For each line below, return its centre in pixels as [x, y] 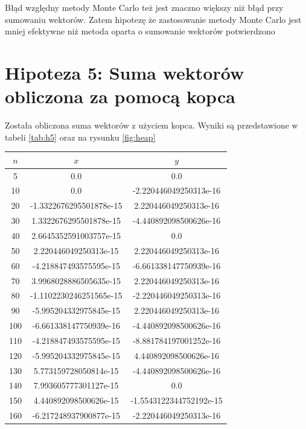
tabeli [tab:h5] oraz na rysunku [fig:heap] [80, 137]
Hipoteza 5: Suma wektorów [125, 72]
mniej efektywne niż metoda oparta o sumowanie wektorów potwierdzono [140, 31]
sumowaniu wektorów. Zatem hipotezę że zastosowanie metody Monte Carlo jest [153, 19]
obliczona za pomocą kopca [120, 96]
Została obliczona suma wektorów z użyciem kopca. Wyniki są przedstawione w [151, 125]
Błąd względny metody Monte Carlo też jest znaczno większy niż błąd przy [144, 7]
